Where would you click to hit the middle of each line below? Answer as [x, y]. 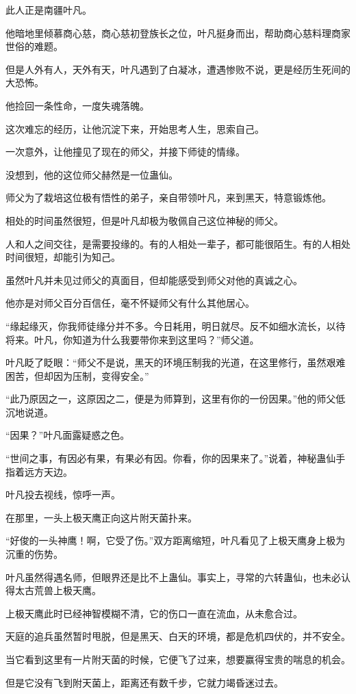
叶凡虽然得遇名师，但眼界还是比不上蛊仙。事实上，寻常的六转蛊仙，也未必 [173, 577]
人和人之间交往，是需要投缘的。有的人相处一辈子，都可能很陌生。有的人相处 [178, 243]
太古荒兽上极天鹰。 [58, 590]
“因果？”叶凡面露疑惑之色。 [68, 435]
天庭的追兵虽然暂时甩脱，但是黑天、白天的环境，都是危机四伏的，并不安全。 [178, 636]
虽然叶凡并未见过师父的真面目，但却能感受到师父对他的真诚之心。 [154, 280]
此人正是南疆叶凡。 [49, 10]
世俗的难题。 [34, 46]
